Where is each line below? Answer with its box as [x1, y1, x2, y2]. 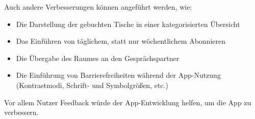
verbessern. [4, 107, 39, 117]
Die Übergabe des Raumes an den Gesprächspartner [16, 52, 180, 63]
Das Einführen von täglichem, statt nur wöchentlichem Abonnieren [16, 36, 225, 46]
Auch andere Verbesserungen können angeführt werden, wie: [4, 2, 192, 12]
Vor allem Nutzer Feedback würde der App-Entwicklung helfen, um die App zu [4, 97, 251, 107]
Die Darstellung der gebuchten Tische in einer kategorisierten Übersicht [16, 18, 240, 29]
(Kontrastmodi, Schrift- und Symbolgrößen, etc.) [16, 79, 168, 90]
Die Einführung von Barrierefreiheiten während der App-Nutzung [16, 70, 221, 80]
